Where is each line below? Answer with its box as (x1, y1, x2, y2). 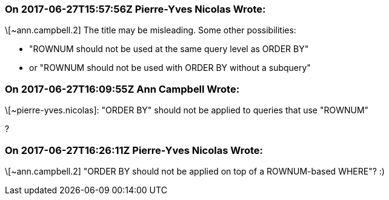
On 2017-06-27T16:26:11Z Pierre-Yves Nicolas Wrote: (5, 144, 263, 156)
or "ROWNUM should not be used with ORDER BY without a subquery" (29, 62, 311, 73)
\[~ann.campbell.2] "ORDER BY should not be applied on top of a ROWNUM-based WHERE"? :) (5, 165, 385, 176)
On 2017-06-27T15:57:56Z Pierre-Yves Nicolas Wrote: (5, 3, 266, 15)
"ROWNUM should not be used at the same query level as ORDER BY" (29, 44, 309, 55)
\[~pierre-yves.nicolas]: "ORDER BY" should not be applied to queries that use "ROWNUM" (5, 105, 369, 116)
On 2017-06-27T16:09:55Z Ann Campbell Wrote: (5, 82, 240, 95)
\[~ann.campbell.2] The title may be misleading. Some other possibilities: (5, 25, 296, 36)
